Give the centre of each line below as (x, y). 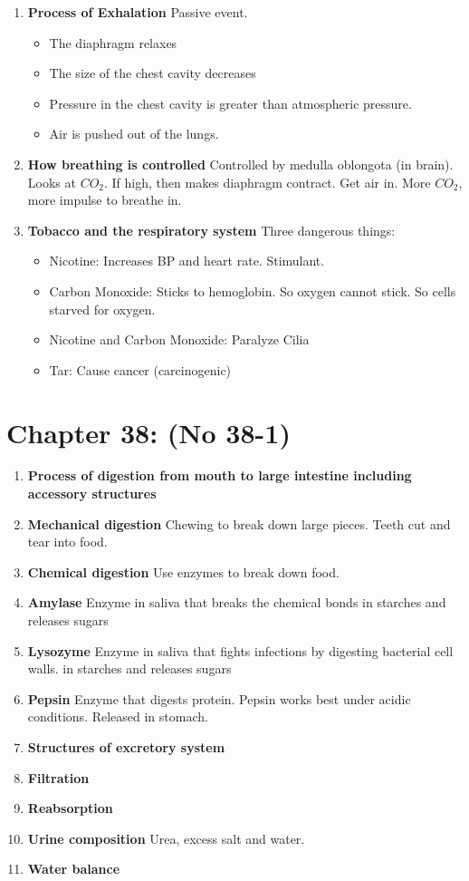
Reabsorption (70, 808)
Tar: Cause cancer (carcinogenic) (140, 369)
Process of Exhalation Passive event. (138, 12)
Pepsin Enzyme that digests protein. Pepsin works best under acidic (219, 698)
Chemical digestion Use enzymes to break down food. (183, 571)
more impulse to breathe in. (105, 200)
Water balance (74, 869)
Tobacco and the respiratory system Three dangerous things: (211, 230)
